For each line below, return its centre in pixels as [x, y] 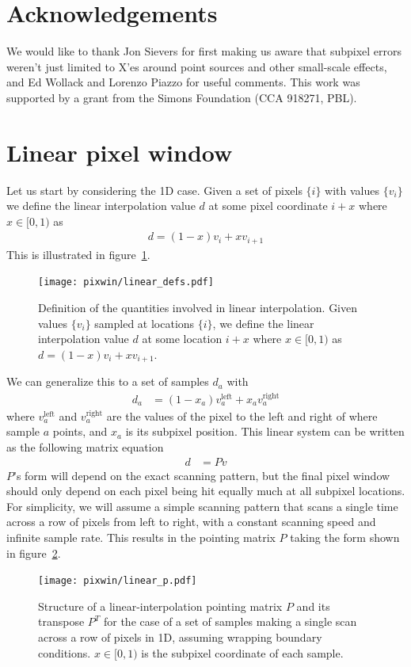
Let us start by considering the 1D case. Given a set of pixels [154, 190]
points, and [80, 431]
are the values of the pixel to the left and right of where [242, 415]
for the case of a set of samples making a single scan [230, 621]
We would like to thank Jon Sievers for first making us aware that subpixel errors [204, 51]
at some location [182, 339]
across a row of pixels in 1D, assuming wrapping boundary [180, 637]
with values [352, 190]
